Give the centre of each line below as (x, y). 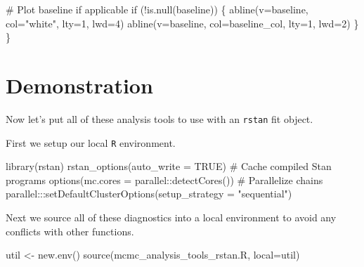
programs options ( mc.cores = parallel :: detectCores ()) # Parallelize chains (164, 180)
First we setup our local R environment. (91, 142)
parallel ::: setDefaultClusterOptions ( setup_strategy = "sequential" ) (149, 194)
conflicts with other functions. (70, 231)
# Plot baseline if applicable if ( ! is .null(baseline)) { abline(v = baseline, (157, 9)
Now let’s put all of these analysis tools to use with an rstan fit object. (160, 118)
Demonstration (79, 85)
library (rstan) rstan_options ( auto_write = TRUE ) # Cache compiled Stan (169, 166)
